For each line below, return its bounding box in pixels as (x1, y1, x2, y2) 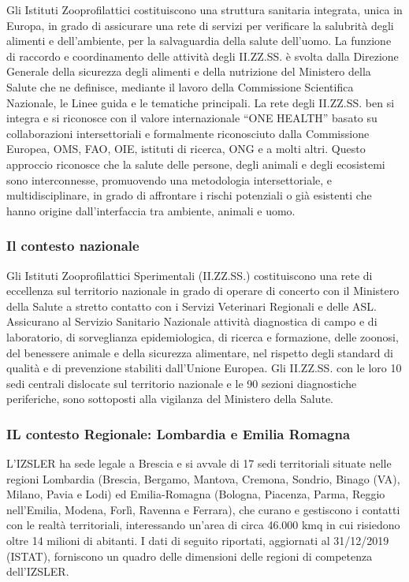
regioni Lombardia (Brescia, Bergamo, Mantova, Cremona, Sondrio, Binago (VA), (6, 470, 400, 487)
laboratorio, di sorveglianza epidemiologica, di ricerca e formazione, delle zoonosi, (6, 328, 399, 345)
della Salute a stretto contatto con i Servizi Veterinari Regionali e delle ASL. (6, 297, 377, 314)
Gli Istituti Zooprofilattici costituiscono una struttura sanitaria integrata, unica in (6, 2, 403, 17)
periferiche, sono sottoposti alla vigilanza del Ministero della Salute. (6, 390, 334, 407)
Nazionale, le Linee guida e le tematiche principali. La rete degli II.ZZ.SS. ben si (6, 94, 395, 110)
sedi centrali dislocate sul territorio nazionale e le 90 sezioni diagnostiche (6, 375, 357, 391)
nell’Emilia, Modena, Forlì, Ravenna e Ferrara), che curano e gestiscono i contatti (6, 501, 400, 517)
